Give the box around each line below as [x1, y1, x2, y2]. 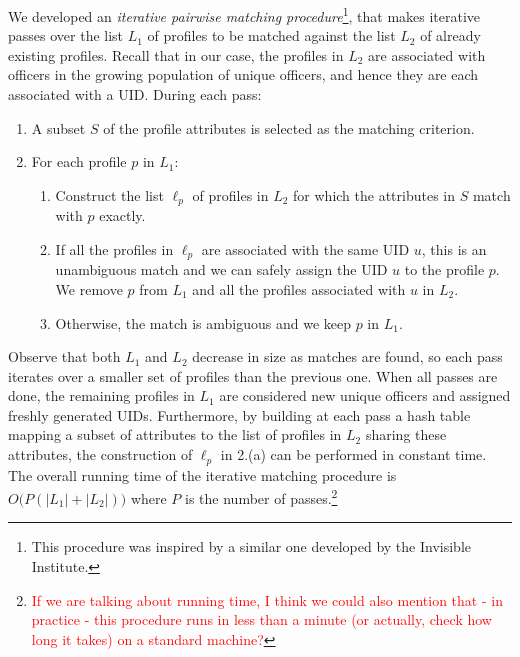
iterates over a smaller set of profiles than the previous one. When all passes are [8, 365, 498, 386]
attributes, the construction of [8, 444, 193, 465]
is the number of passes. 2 [185, 485, 338, 508]
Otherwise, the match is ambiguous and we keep [55, 312, 351, 333]
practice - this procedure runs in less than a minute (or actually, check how [31, 609, 492, 630]
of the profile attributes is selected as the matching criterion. [103, 117, 475, 138]
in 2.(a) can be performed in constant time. [220, 444, 487, 465]
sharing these [365, 424, 447, 445]
